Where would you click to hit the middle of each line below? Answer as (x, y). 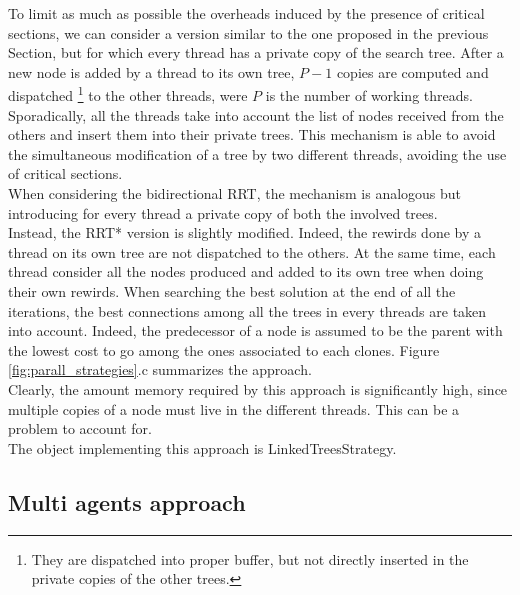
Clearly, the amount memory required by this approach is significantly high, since (258, 388)
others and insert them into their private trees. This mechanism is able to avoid (252, 134)
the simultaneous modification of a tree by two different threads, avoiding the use (257, 153)
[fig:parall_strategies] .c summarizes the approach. (160, 369)
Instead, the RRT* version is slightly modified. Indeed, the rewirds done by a (245, 232)
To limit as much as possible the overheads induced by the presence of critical (246, 13)
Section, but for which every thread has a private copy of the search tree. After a (256, 52)
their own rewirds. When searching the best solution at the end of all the (232, 290)
